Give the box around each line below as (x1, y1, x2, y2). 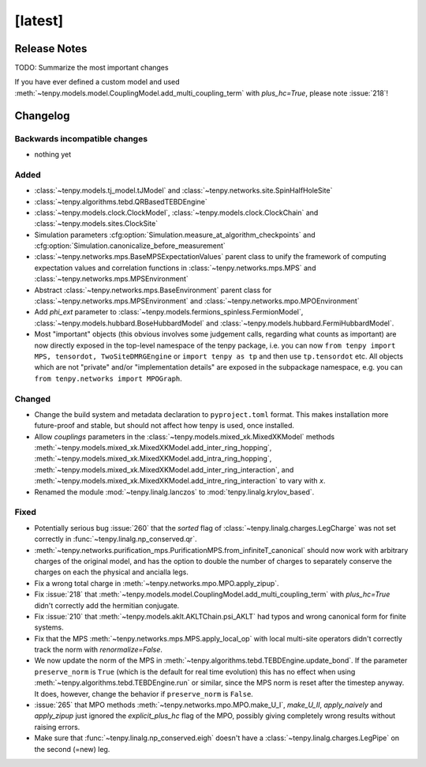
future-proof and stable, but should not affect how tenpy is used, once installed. (34, 421, 295, 430)
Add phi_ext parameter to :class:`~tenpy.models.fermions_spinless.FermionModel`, (34, 307, 304, 317)
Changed (14, 393, 51, 404)
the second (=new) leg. (34, 744, 110, 754)
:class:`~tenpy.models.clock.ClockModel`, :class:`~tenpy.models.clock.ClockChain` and (34, 208, 319, 217)
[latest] (14, 12, 64, 29)
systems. (34, 622, 64, 632)
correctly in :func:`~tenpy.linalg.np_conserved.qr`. (34, 534, 197, 544)
